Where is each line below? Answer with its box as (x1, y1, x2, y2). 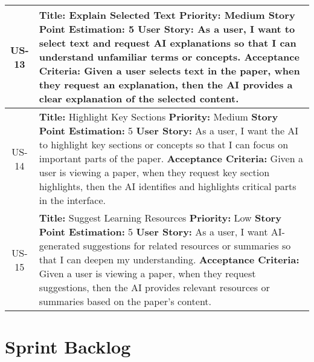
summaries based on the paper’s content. (39, 294, 212, 308)
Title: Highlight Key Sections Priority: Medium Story (39, 110, 278, 123)
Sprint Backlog (5, 334, 131, 359)
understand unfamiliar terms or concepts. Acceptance (39, 50, 300, 64)
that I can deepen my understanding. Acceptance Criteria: (39, 252, 300, 266)
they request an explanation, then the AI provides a (39, 77, 293, 91)
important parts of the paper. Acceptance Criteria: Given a (39, 151, 303, 165)
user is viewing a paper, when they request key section (39, 165, 270, 179)
